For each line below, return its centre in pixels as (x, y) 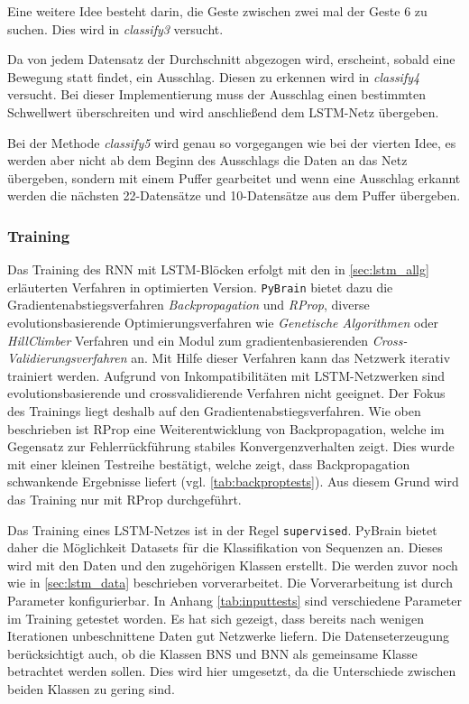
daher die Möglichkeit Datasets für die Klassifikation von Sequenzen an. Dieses (225, 547)
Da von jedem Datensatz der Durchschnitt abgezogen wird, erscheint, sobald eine (231, 59)
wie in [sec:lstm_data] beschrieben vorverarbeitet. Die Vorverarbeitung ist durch (230, 583)
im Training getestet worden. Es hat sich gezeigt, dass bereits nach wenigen (216, 618)
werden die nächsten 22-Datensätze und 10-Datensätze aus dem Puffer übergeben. (234, 195)
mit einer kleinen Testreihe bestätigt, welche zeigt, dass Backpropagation (209, 463)
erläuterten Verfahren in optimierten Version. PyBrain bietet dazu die (200, 287)
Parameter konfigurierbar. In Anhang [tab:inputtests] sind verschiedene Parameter (234, 600)
